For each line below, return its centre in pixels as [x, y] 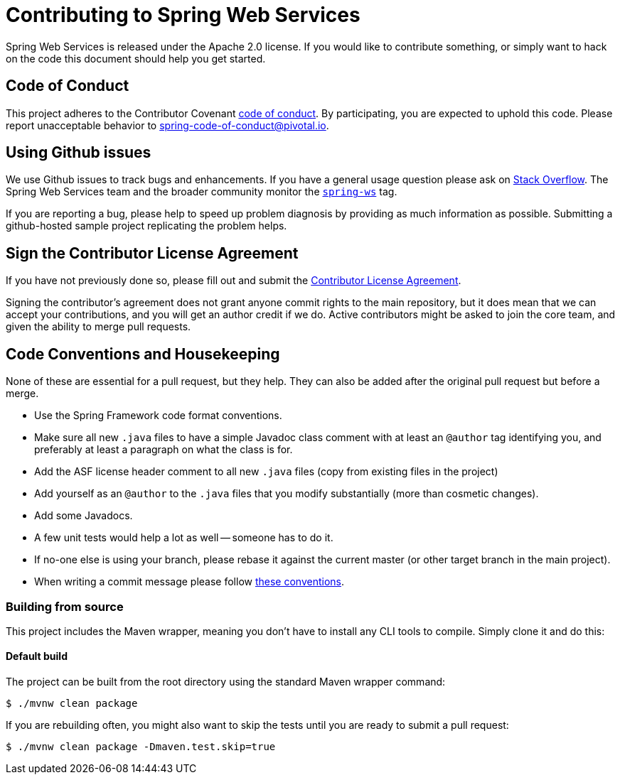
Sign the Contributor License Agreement [152, 253]
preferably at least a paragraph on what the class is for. [164, 450]
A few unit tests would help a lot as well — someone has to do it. [184, 538]
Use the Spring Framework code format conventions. [158, 416]
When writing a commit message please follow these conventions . [189, 582]
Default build [37, 656]
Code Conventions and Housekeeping [143, 354]
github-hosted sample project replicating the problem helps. [146, 226]
